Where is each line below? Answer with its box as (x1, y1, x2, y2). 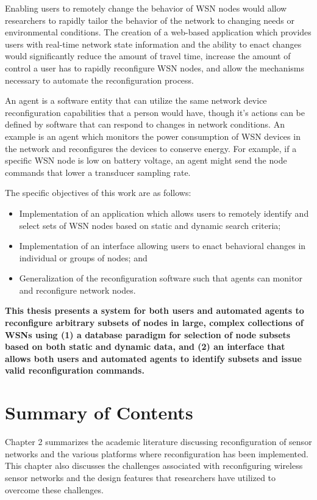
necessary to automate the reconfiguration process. (5, 73, 194, 86)
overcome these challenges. (5, 483, 104, 496)
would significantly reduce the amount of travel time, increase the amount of (5, 49, 291, 62)
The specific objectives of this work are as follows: (5, 186, 191, 199)
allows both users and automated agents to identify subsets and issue (5, 352, 302, 364)
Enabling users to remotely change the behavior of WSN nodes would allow (5, 2, 287, 14)
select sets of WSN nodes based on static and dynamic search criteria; (19, 219, 281, 231)
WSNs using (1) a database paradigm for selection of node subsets (5, 328, 291, 341)
